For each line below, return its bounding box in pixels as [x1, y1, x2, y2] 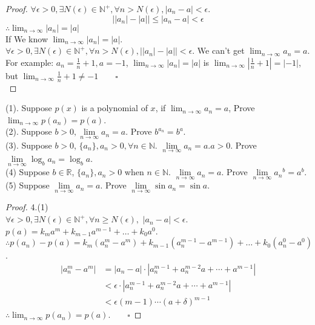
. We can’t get [192, 44, 245, 57]
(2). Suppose [5, 125, 52, 138]
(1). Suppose [5, 101, 52, 114]
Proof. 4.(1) [5, 201, 48, 213]
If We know [5, 32, 48, 45]
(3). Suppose [5, 138, 52, 151]
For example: [5, 56, 54, 68]
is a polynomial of [81, 101, 148, 114]
